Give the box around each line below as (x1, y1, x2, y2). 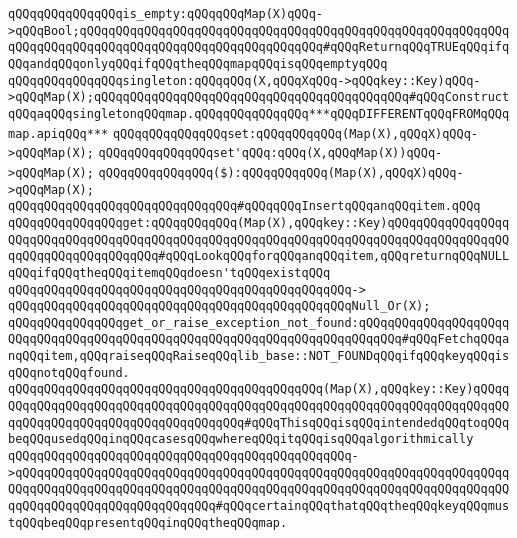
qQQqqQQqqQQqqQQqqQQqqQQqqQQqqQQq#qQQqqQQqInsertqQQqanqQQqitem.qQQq (8, 199, 481, 214)
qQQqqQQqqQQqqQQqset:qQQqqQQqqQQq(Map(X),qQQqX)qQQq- (112, 126, 479, 141)
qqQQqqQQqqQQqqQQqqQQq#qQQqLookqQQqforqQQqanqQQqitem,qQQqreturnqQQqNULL (8, 249, 510, 264)
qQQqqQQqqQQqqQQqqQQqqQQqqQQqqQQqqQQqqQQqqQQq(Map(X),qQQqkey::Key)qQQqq (8, 382, 510, 397)
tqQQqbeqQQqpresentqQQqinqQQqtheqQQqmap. (8, 515, 288, 530)
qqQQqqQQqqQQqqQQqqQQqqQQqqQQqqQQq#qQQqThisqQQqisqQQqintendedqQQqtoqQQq (8, 415, 510, 430)
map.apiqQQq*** (8, 126, 109, 141)
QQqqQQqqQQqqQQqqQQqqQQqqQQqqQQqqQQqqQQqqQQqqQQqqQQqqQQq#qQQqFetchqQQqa (8, 332, 510, 347)
